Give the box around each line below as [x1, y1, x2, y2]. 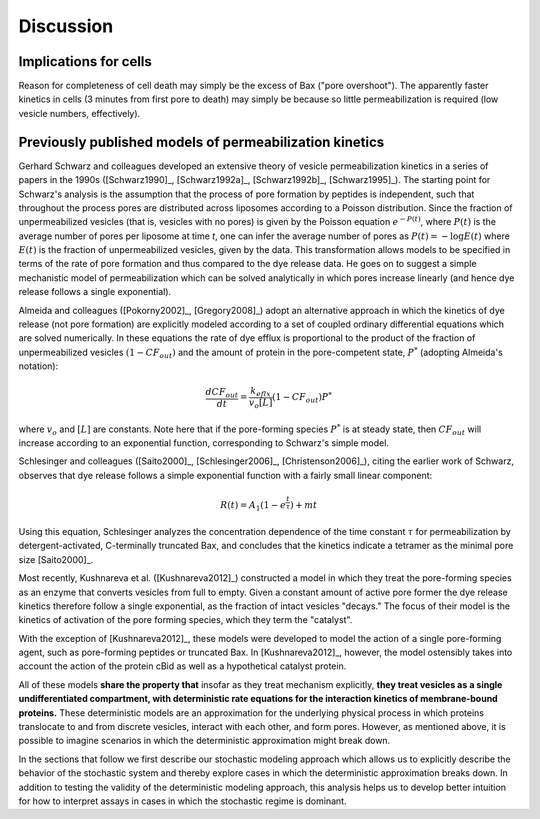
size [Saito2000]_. [18, 553, 94, 565]
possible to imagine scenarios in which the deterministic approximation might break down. [18, 735, 391, 747]
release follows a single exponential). [18, 286, 172, 298]
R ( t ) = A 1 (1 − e [220, 500, 287, 514]
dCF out [205, 386, 239, 400]
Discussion [18, 15, 114, 37]
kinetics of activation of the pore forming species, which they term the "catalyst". [18, 614, 353, 626]
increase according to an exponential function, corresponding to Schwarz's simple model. [18, 437, 390, 449]
